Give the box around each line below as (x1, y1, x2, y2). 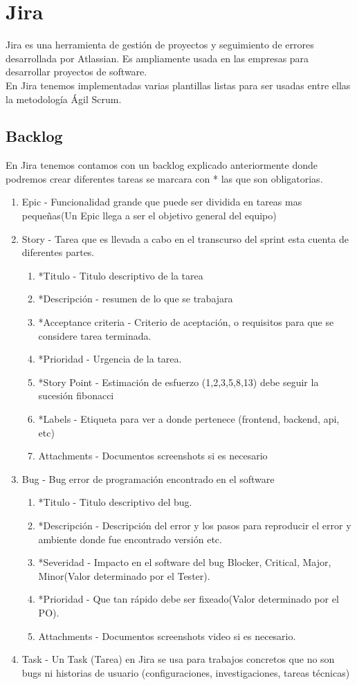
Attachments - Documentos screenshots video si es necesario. (38, 628, 296, 643)
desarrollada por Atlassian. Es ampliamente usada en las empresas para (6, 51, 309, 65)
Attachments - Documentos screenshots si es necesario (38, 448, 268, 463)
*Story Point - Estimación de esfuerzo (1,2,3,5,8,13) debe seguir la (38, 374, 319, 389)
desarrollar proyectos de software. (6, 64, 147, 79)
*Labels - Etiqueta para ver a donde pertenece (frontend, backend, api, (38, 412, 340, 426)
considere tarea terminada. (38, 328, 152, 342)
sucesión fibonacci (38, 388, 114, 403)
